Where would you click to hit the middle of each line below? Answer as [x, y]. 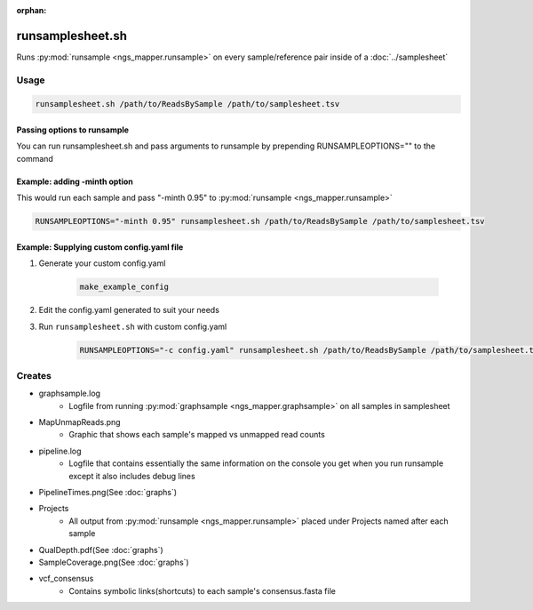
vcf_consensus [66, 579]
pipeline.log [60, 451]
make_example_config [124, 287]
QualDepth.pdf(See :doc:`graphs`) [101, 550]
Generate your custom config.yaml [102, 263]
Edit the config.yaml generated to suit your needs [129, 310]
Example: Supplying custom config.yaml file [100, 247]
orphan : [32, 10]
